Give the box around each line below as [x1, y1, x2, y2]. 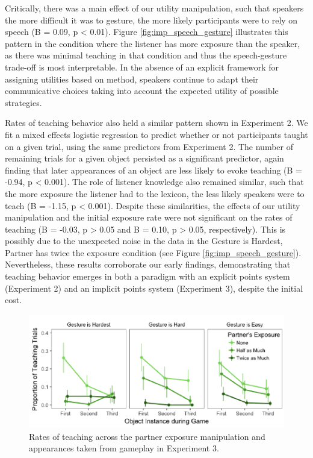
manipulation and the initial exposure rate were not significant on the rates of [5, 211, 293, 224]
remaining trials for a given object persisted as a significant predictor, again [5, 152, 284, 165]
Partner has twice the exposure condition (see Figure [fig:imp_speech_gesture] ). [5, 246, 302, 259]
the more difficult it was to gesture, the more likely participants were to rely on [5, 13, 298, 26]
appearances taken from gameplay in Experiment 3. [29, 442, 219, 454]
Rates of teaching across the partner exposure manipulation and [29, 430, 265, 442]
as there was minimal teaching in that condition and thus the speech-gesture [5, 49, 287, 61]
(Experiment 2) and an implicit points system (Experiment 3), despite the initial [5, 281, 303, 294]
